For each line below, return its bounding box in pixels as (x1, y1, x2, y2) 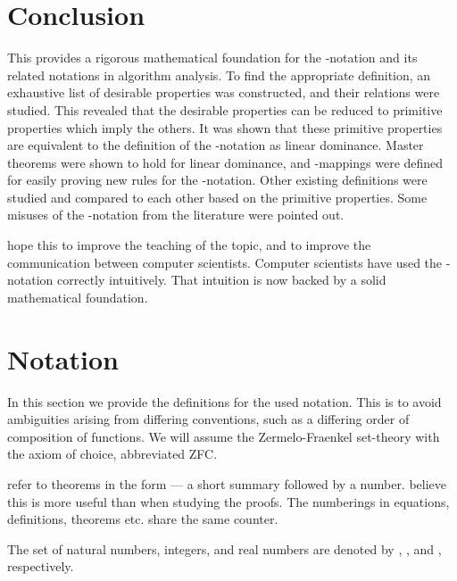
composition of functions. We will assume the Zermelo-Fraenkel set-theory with (7, 427, 440, 445)
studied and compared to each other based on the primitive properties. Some (7, 187, 428, 206)
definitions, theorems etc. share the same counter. (7, 510, 278, 528)
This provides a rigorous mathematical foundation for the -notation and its (7, 48, 418, 67)
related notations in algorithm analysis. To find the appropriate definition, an (7, 65, 431, 84)
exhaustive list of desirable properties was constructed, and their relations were (7, 83, 440, 102)
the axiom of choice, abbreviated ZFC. (7, 444, 218, 463)
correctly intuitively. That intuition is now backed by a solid (57, 270, 386, 289)
